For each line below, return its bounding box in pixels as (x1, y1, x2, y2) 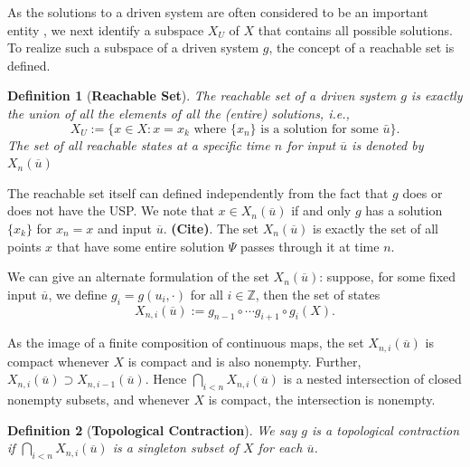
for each (258, 438, 303, 457)
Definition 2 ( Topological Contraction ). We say (7, 420, 297, 439)
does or (402, 183, 443, 202)
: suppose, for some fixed (319, 267, 456, 286)
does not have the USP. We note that (7, 201, 214, 220)
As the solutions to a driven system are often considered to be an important (7, 3, 428, 21)
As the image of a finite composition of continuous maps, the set (7, 333, 364, 352)
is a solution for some (260, 122, 379, 136)
